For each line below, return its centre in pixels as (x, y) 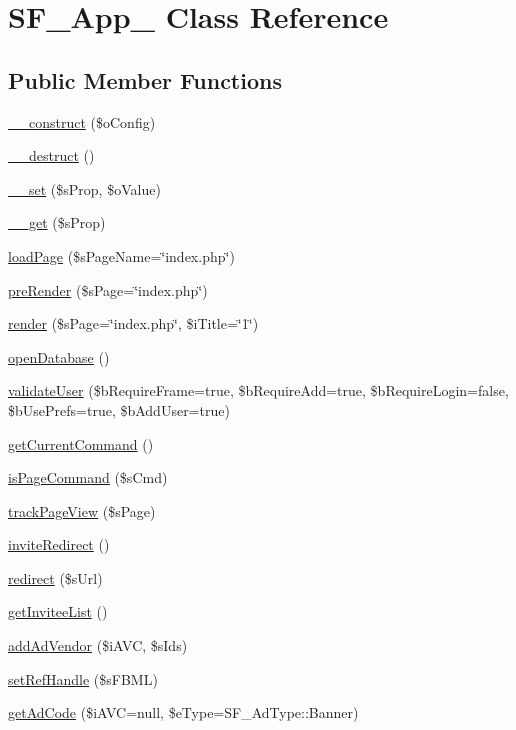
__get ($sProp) (57, 222)
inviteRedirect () (59, 544)
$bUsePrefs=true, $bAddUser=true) (119, 409)
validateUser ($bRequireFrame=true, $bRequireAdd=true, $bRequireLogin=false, (258, 390)
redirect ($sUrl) (55, 577)
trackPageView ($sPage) (82, 510)
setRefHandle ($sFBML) (83, 678)
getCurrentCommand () (81, 443)
